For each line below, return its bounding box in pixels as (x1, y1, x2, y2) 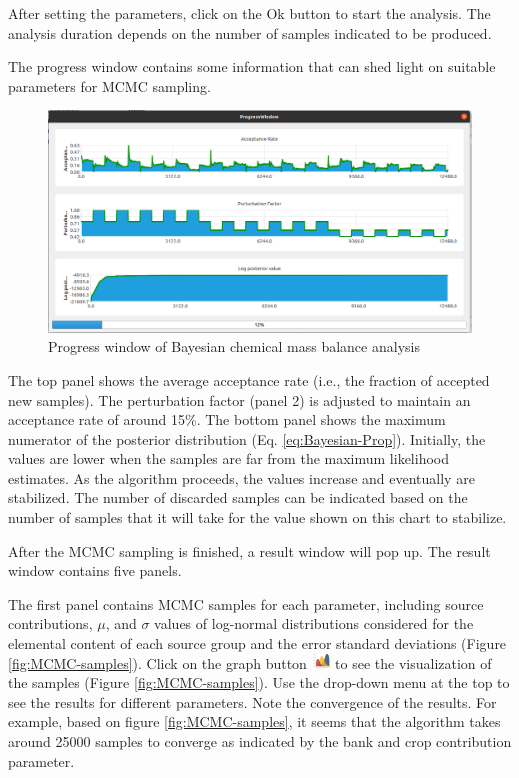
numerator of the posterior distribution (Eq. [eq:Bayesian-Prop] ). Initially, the (8, 428, 486, 449)
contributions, (8, 613, 93, 634)
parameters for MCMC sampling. (8, 75, 211, 96)
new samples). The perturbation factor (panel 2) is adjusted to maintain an (8, 389, 471, 410)
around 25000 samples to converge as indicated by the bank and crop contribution (8, 731, 512, 751)
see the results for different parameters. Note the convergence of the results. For (8, 691, 497, 712)
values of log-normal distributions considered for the (154, 613, 474, 634)
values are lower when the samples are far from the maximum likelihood (8, 448, 449, 469)
